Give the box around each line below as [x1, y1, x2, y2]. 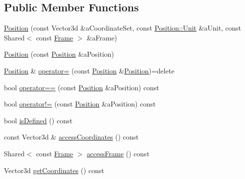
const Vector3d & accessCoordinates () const [4, 132, 139, 142]
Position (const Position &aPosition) [4, 49, 114, 59]
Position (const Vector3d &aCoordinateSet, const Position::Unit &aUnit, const [4, 23, 241, 33]
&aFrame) [87, 32, 118, 42]
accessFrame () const [87, 148, 150, 158]
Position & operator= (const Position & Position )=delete [4, 65, 175, 75]
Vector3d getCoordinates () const [4, 165, 104, 175]
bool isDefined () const [4, 115, 73, 125]
